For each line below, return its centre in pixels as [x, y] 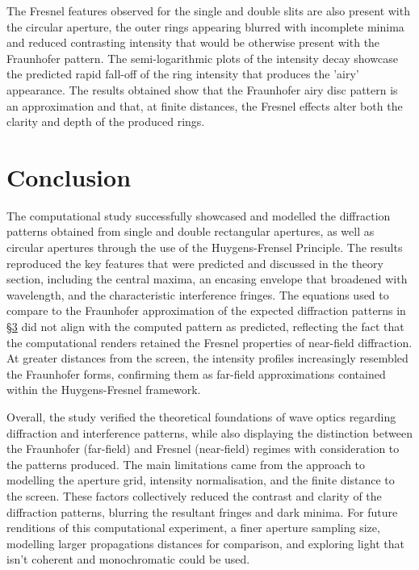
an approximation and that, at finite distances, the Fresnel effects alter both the [205, 105]
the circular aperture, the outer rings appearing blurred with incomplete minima [205, 26]
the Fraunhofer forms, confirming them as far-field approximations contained [196, 373]
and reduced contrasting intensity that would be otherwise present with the [193, 42]
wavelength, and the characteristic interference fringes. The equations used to [198, 294]
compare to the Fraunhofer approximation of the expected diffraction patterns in [206, 310]
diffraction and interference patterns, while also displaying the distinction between [209, 432]
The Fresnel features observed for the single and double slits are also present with [208, 10]
